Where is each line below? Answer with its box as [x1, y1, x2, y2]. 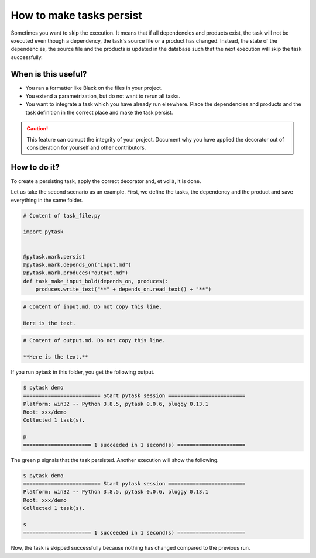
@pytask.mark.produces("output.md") [23, 270, 129, 276]
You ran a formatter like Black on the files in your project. [25, 84, 163, 91]
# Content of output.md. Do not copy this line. [23, 337, 166, 344]
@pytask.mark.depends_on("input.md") [23, 261, 132, 268]
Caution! [26, 125, 49, 132]
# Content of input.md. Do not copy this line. [23, 303, 162, 310]
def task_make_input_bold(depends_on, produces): [23, 278, 169, 284]
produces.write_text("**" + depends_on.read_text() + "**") [35, 286, 212, 292]
